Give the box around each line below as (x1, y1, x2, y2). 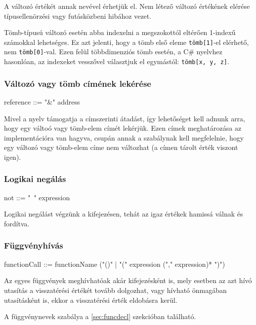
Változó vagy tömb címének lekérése (4, 77, 151, 89)
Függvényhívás (4, 239, 63, 252)
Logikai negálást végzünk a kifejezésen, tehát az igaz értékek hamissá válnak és (4, 209, 243, 219)
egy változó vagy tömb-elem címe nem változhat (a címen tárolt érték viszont (4, 142, 238, 152)
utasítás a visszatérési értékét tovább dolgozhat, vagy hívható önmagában (4, 285, 227, 295)
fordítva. (4, 218, 30, 228)
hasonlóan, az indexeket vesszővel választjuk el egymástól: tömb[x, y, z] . (4, 56, 229, 67)
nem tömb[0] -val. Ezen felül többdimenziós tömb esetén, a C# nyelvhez (4, 46, 222, 57)
